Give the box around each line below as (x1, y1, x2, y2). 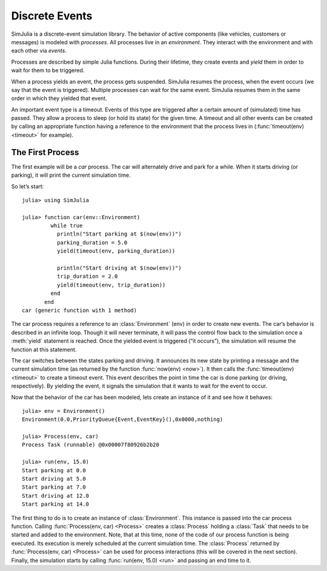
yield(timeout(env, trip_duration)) (56, 282, 166, 288)
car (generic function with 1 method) (22, 307, 137, 314)
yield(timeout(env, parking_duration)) (56, 248, 176, 254)
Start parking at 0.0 (22, 467, 86, 474)
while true (50, 222, 83, 229)
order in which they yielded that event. (11, 94, 107, 102)
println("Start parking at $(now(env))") (56, 231, 182, 237)
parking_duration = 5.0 (56, 239, 128, 246)
